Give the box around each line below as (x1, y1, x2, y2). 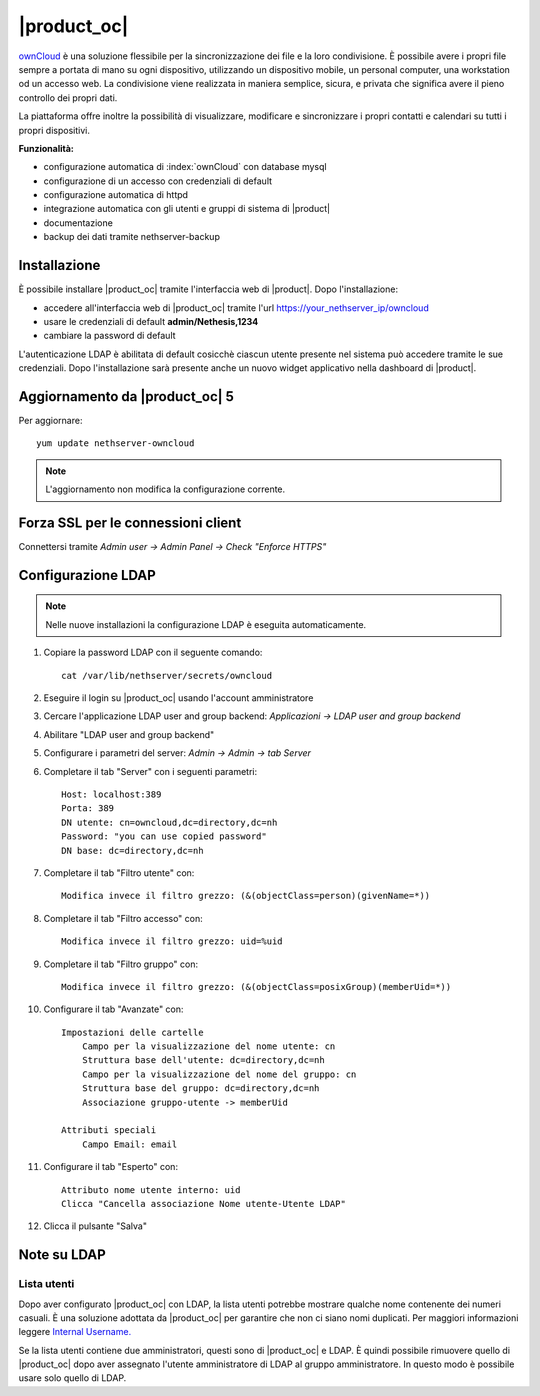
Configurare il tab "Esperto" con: (43, 1161, 179, 1173)
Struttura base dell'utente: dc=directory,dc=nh (81, 1055, 325, 1066)
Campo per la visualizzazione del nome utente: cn (81, 1041, 336, 1052)
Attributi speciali (61, 1125, 157, 1136)
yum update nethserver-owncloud (36, 438, 195, 449)
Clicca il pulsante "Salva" (43, 1220, 147, 1232)
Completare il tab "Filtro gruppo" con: (43, 958, 199, 970)
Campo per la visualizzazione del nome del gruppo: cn (81, 1068, 357, 1080)
